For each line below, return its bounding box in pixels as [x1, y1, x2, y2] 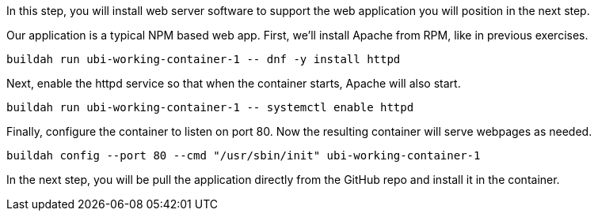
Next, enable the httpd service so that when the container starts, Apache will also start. [6, 77, 461, 90]
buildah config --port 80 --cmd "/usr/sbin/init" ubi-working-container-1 [6, 149, 481, 162]
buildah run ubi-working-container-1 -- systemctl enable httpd [6, 101, 414, 114]
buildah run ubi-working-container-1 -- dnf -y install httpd [6, 53, 401, 65]
